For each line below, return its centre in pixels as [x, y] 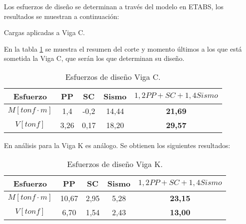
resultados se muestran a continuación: [62, 16]
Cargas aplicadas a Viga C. [45, 32]
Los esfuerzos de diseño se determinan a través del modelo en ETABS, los [114, 6]
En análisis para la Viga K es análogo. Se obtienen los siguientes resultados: [117, 145]
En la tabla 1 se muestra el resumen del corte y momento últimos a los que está [123, 48]
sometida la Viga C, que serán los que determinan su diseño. [94, 58]
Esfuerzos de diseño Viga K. [115, 164]
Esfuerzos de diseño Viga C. [113, 76]
